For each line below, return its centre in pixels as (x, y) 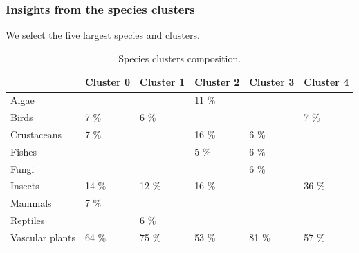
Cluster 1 (163, 82)
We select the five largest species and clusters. (103, 35)
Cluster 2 (217, 82)
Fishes (24, 151)
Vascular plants (43, 237)
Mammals (31, 203)
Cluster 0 (108, 82)
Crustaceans (36, 134)
